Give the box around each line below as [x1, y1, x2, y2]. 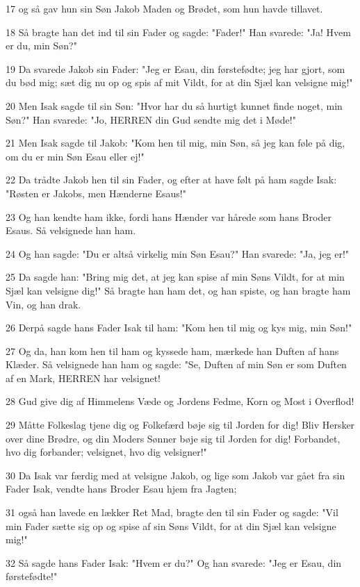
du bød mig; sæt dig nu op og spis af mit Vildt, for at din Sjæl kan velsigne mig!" [6, 75, 353, 90]
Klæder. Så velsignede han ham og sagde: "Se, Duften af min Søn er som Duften [6, 357, 347, 372]
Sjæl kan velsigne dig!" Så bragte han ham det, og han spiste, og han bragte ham [6, 283, 351, 297]
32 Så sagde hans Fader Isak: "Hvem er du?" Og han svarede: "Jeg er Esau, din [6, 555, 342, 570]
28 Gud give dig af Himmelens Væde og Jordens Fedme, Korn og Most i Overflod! [6, 394, 354, 408]
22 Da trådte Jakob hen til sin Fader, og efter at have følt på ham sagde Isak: [6, 172, 337, 187]
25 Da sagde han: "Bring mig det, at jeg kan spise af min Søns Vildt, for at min [6, 270, 345, 284]
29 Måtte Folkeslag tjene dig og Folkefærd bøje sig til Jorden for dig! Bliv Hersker [6, 417, 355, 432]
